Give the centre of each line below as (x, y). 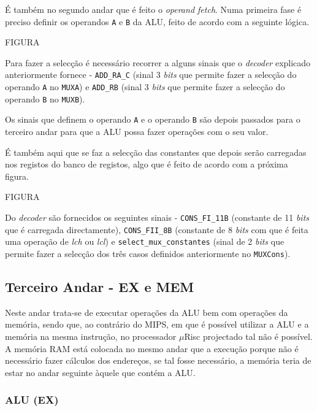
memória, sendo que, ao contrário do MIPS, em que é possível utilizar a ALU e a (157, 324)
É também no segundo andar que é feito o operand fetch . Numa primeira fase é (153, 9)
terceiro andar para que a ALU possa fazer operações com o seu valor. (137, 132)
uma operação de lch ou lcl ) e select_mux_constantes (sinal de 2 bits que (145, 241)
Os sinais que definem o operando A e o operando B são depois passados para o (153, 119)
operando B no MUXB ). (45, 98)
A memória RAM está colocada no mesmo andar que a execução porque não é (152, 348)
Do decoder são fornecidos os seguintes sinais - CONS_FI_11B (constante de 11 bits (157, 217)
